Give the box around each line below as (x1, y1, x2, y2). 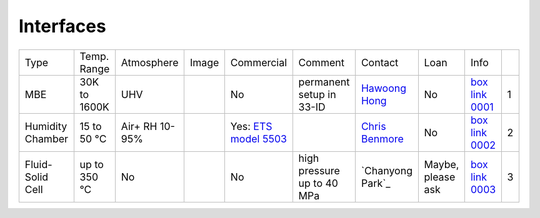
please (423, 170, 456, 184)
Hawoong (360, 81, 407, 95)
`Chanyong (360, 163, 413, 177)
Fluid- (24, 157, 53, 171)
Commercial (230, 55, 288, 69)
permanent (298, 75, 350, 89)
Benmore (360, 131, 404, 145)
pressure (298, 163, 340, 177)
